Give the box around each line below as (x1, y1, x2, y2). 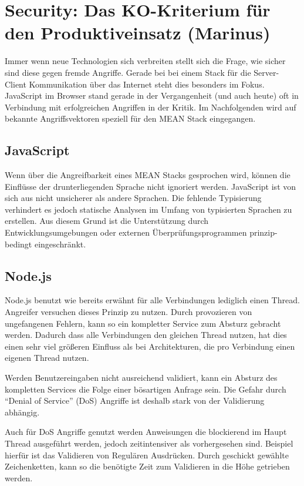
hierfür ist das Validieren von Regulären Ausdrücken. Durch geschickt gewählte (5, 448, 289, 461)
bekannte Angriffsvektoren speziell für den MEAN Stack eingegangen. (5, 112, 256, 125)
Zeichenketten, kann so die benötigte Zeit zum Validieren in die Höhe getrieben (5, 460, 290, 472)
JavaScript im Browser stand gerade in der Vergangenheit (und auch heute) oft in (5, 89, 299, 102)
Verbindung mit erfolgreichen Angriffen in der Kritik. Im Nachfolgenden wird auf (5, 100, 296, 113)
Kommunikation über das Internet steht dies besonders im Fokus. (29, 78, 265, 90)
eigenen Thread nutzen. (5, 351, 89, 364)
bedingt (5, 237, 32, 250)
